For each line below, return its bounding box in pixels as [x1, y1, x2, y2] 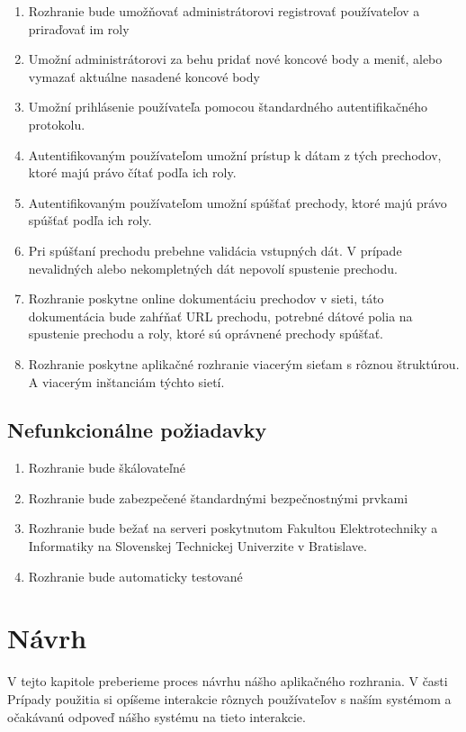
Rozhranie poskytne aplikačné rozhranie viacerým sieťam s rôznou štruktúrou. [28, 354, 460, 373]
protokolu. [28, 114, 85, 133]
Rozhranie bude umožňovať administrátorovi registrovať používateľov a [28, 2, 420, 20]
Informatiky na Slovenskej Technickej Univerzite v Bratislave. [28, 537, 367, 556]
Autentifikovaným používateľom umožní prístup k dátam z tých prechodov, [28, 145, 442, 164]
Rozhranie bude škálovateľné [28, 458, 185, 477]
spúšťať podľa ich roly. [28, 211, 152, 230]
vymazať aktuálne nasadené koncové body [28, 67, 260, 86]
